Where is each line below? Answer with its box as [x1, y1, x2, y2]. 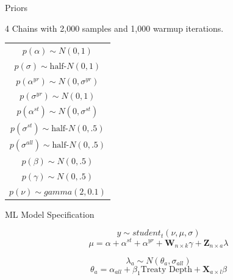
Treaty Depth [140, 265, 192, 274]
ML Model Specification [5, 207, 95, 220]
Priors [5, 1, 27, 13]
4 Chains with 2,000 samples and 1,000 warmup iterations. [5, 21, 224, 34]
